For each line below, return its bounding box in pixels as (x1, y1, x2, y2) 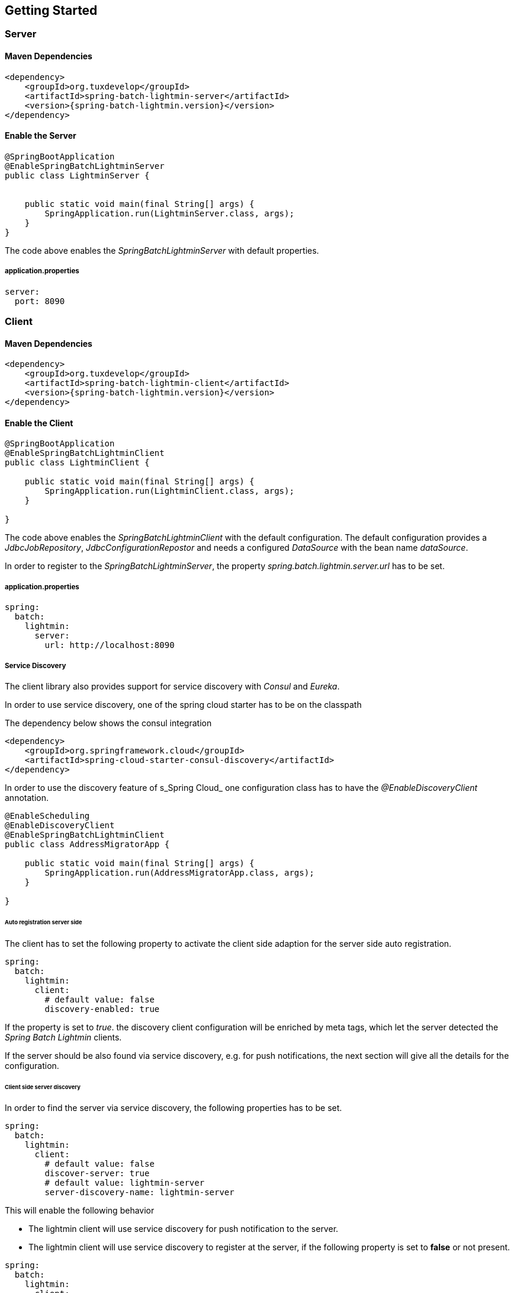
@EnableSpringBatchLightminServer (5, 161, 165, 171)
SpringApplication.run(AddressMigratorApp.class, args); (44, 868, 314, 878)
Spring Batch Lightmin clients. (5, 1032, 122, 1042)
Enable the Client (5, 417, 73, 428)
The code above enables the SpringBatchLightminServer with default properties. (5, 245, 319, 256)
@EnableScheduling (5, 811, 90, 821)
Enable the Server (5, 130, 76, 141)
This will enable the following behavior (5, 1205, 155, 1216)
